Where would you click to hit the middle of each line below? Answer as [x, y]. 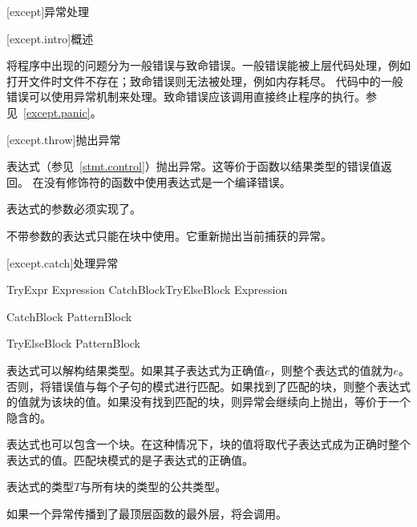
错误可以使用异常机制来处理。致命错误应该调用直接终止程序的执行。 [186, 97]
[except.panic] [57, 112]
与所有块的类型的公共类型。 [154, 487]
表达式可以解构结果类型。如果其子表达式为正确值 [136, 370]
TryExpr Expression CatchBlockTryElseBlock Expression [147, 290]
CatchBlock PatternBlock [69, 316]
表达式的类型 [40, 487]
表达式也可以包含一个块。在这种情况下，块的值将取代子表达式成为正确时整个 [208, 444]
